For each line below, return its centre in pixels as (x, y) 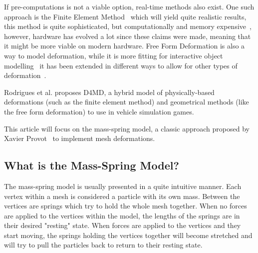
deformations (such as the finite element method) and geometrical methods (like (127, 102)
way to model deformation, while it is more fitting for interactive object (114, 55)
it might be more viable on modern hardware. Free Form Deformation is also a (125, 46)
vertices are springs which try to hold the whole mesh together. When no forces (126, 206)
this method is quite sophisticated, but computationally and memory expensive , (128, 26)
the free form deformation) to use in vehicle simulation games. (99, 111)
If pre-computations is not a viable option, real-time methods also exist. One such (129, 6)
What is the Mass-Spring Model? (92, 165)
